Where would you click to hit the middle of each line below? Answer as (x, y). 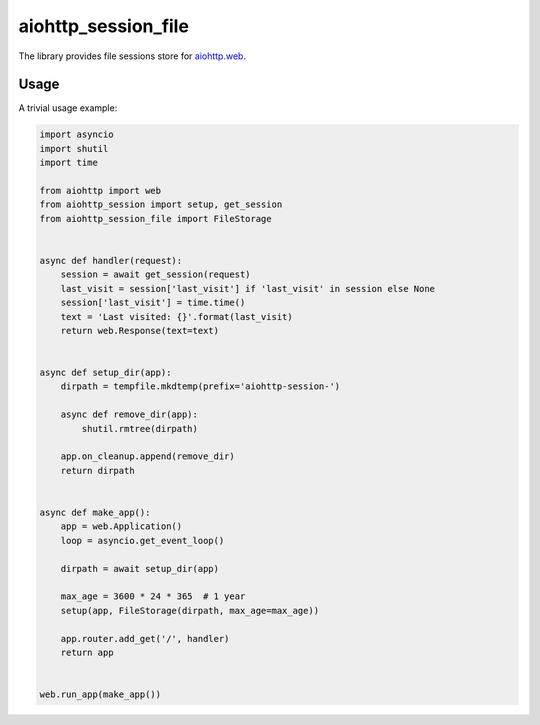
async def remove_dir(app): (129, 414)
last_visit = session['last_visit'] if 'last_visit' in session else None (247, 288)
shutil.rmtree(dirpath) (140, 428)
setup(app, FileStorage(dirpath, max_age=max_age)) (190, 610)
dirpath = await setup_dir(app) (140, 568)
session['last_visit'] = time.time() (153, 303)
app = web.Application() (121, 526)
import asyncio (76, 134)
